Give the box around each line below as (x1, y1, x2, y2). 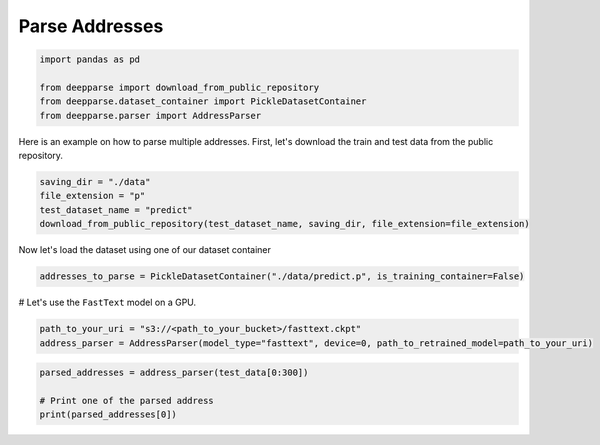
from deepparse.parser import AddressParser (39, 110, 262, 121)
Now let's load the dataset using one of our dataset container (18, 244, 272, 256)
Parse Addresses (18, 15, 164, 37)
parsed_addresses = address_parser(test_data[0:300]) (39, 367, 309, 379)
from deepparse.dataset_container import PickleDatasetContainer (39, 96, 367, 107)
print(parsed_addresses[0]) (39, 409, 177, 420)
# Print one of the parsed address (39, 395, 214, 406)
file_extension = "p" (39, 190, 146, 202)
